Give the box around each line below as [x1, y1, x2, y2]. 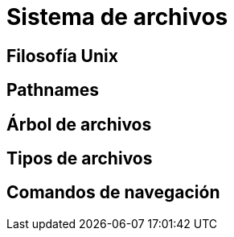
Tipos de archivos [6, 148, 153, 169]
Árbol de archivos [6, 114, 152, 135]
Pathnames [6, 80, 100, 101]
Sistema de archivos [6, 3, 228, 31]
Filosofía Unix [6, 45, 118, 66]
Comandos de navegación [6, 182, 220, 203]
